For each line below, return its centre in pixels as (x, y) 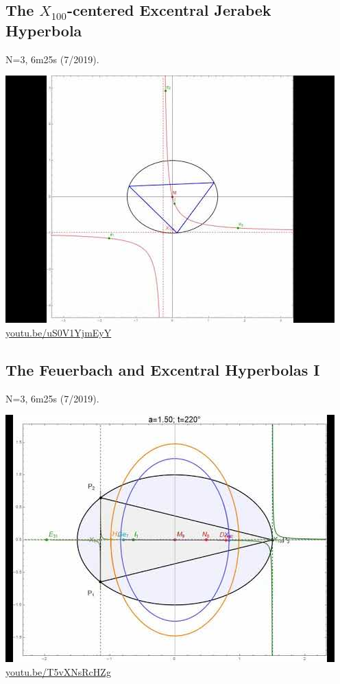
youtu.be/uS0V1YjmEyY (59, 332)
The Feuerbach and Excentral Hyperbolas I (163, 369)
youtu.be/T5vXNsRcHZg (58, 671)
